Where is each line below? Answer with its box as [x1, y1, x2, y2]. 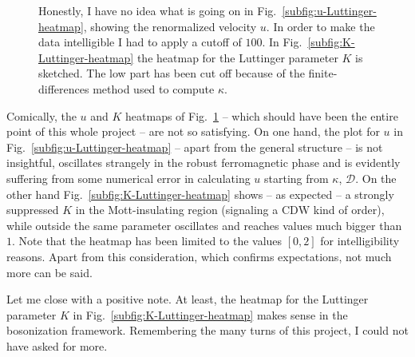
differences [38, 80, 89, 97]
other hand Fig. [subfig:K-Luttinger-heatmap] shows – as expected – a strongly [6, 185, 394, 202]
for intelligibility [320, 232, 400, 249]
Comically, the [6, 107, 77, 124]
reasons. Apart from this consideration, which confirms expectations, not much [6, 248, 392, 264]
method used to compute [93, 80, 215, 97]
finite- [308, 65, 338, 81]
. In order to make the [266, 18, 375, 34]
